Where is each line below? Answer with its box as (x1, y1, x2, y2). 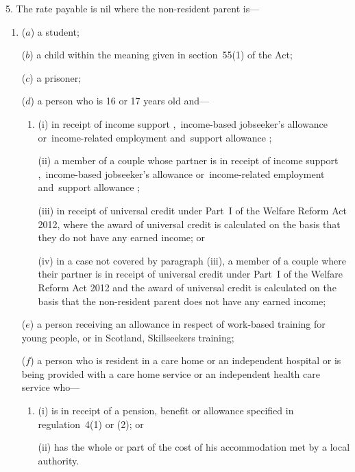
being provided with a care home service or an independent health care (21, 366, 320, 381)
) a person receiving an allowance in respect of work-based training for (29, 317, 326, 331)
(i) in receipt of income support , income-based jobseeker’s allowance (38, 116, 328, 131)
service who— (21, 380, 80, 394)
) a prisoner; (29, 70, 82, 85)
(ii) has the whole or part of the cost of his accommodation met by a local (38, 440, 350, 454)
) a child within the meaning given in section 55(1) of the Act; (29, 47, 293, 62)
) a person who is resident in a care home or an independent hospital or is (30, 353, 341, 368)
